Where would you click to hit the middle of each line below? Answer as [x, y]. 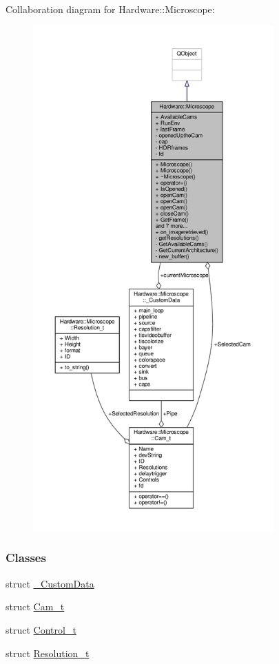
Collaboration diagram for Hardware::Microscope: [110, 9]
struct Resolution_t [48, 653]
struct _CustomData [50, 583]
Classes [26, 558]
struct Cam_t [35, 606]
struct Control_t [41, 629]
